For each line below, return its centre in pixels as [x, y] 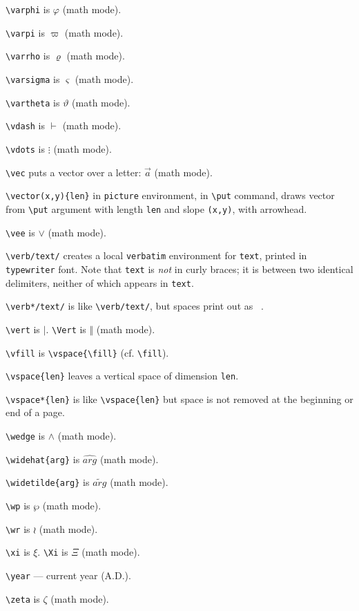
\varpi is [26, 32]
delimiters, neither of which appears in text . [100, 282]
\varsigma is [33, 78]
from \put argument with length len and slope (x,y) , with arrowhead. [156, 208]
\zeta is [23, 598]
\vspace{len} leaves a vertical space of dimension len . [122, 376]
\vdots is [26, 148]
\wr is [18, 528]
